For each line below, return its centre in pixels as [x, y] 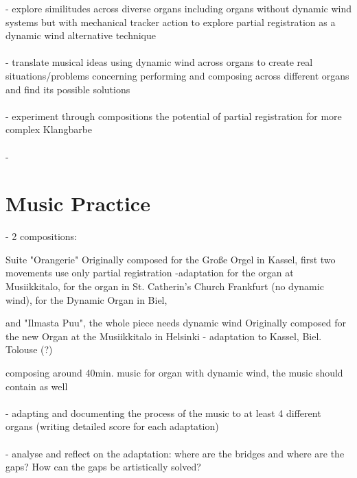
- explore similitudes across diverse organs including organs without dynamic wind [178, 8]
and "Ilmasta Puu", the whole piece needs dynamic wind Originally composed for [176, 323]
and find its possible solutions [68, 89]
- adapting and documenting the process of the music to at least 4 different [163, 413]
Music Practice [78, 203]
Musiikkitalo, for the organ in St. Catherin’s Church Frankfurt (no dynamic [165, 286]
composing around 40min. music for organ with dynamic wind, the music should [174, 372]
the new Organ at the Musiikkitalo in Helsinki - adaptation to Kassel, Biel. [164, 336]
